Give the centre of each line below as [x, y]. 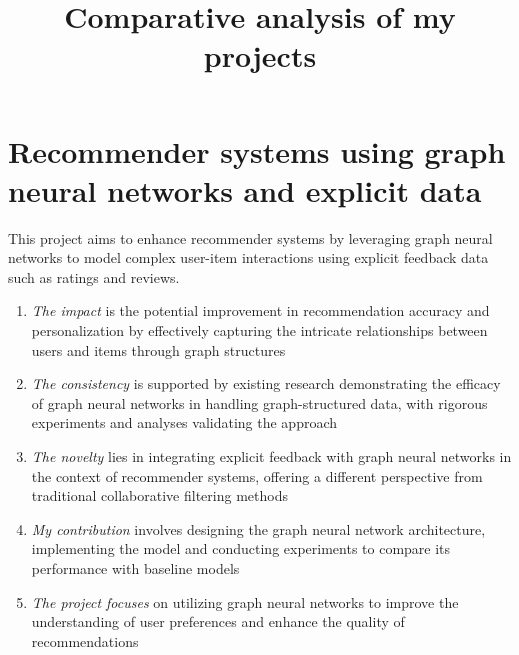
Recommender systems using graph [257, 150]
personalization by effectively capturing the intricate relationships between [259, 330]
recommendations [85, 640]
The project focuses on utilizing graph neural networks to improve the [245, 601]
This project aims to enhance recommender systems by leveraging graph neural [250, 237]
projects [260, 55]
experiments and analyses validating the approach [184, 422]
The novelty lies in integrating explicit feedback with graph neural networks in [271, 456]
